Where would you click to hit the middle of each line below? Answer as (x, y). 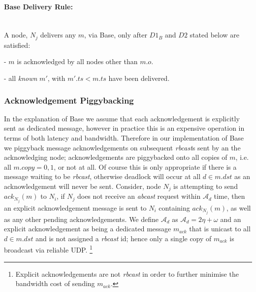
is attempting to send (206, 186)
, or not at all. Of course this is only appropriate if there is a (145, 166)
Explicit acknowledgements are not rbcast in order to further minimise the (127, 274)
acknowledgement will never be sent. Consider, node (82, 186)
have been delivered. (139, 78)
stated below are (215, 35)
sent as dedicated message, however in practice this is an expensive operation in (124, 128)
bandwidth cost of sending (55, 283)
